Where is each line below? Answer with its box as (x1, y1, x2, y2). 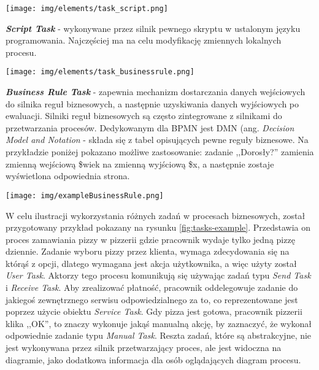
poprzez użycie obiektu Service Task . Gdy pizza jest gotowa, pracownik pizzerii (6, 305, 302, 318)
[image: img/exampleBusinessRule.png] (6, 191, 164, 200)
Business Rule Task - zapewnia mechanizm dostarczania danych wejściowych (6, 85, 306, 98)
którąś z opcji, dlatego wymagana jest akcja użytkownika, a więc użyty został (6, 256, 297, 269)
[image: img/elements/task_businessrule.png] (6, 67, 194, 77)
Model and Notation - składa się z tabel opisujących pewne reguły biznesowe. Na (6, 133, 309, 146)
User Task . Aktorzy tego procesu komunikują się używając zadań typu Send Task (6, 269, 311, 282)
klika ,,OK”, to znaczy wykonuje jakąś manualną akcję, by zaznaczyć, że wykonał (6, 317, 312, 330)
